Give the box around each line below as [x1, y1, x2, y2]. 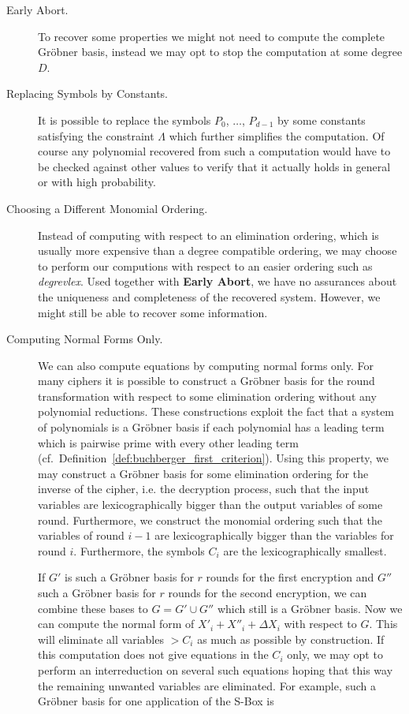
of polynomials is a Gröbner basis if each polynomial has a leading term [38, 419, 385, 436]
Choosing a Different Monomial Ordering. [6, 200, 208, 216]
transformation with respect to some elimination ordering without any [38, 387, 377, 404]
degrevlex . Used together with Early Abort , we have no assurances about [38, 273, 397, 290]
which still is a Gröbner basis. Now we [217, 600, 403, 616]
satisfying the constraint [38, 127, 154, 144]
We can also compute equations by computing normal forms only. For [38, 357, 374, 373]
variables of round [38, 527, 125, 544]
